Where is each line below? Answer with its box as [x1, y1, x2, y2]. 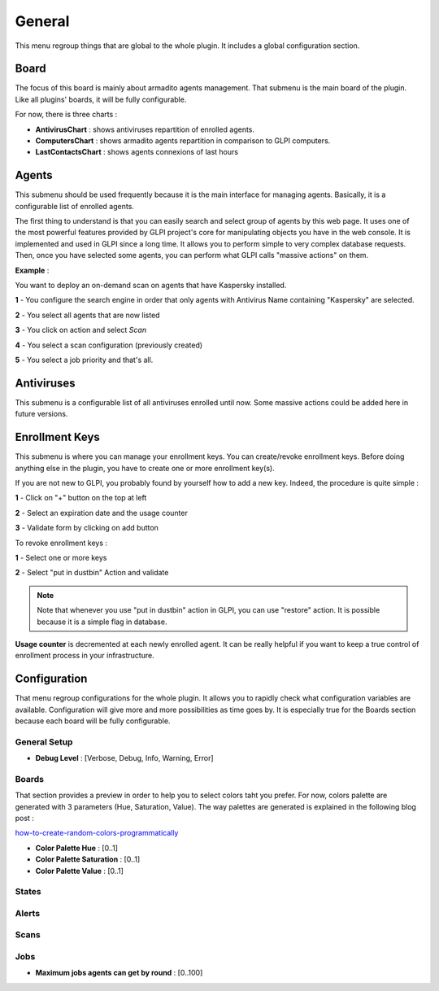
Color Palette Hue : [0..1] [35, 843, 118, 853]
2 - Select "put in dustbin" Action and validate [15, 568, 169, 578]
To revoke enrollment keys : [15, 538, 108, 548]
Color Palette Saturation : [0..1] [35, 854, 141, 864]
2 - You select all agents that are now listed [15, 310, 160, 320]
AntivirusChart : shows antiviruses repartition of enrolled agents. [35, 124, 255, 134]
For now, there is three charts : [15, 110, 118, 120]
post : [15, 814, 34, 823]
